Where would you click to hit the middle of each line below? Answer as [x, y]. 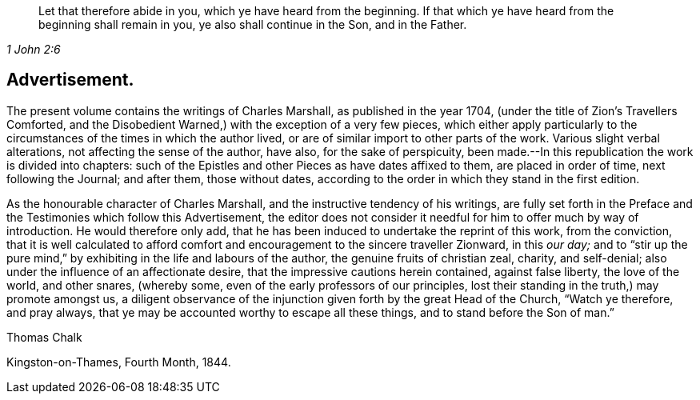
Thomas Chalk [44, 337]
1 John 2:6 [34, 49]
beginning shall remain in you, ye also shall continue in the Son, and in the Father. [253, 24]
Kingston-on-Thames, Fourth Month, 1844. [119, 362]
